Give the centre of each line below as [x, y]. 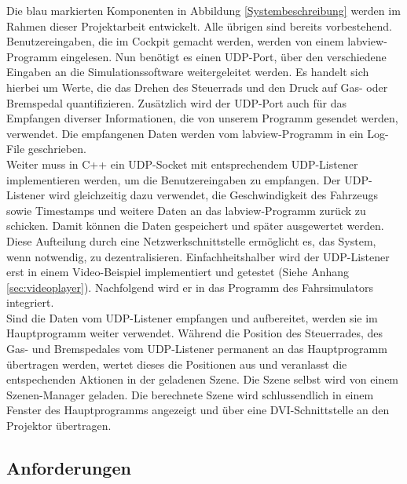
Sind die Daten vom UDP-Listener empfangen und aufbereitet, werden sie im [192, 317]
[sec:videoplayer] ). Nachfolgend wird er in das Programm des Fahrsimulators [190, 287]
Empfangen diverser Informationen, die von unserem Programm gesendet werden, [202, 118]
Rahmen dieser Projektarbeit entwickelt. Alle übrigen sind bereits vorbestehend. [199, 25]
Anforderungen [69, 468]
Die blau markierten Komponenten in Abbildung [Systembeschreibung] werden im [203, 10]
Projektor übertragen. [59, 426]
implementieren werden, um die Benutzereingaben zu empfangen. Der [174, 179]
